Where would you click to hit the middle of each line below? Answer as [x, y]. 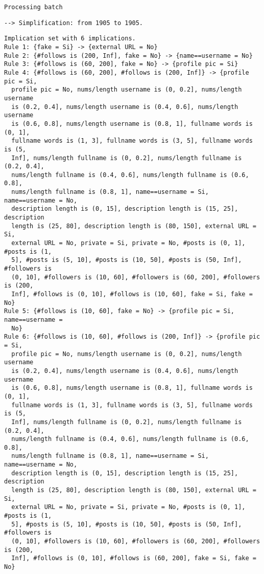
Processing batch [33, 7]
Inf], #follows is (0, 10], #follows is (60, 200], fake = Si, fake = [134, 558]
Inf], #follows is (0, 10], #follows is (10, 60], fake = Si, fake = [132, 294]
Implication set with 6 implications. [70, 39]
